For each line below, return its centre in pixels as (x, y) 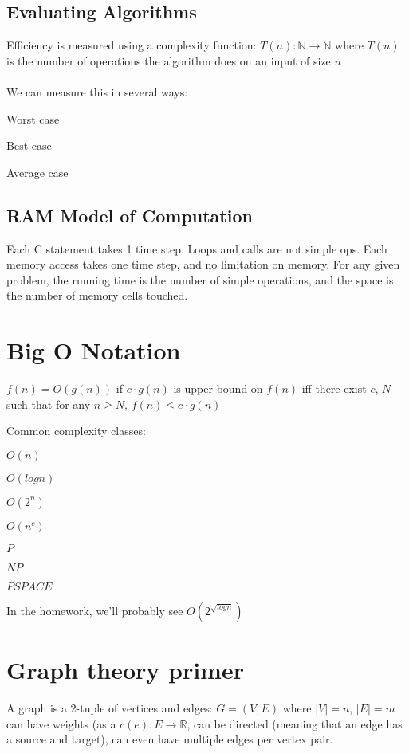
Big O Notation (94, 350)
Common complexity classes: (76, 431)
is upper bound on (218, 388)
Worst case (33, 118)
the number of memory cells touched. (97, 295)
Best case (29, 145)
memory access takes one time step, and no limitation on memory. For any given (203, 264)
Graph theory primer (125, 670)
